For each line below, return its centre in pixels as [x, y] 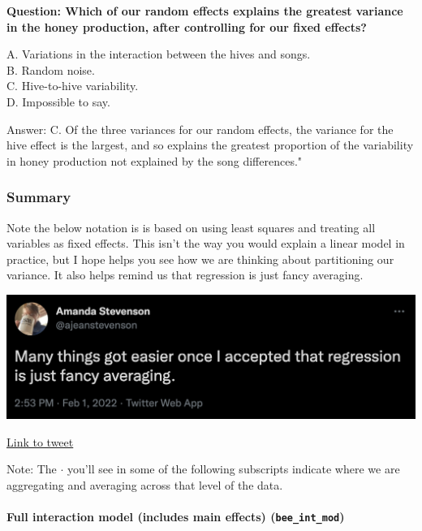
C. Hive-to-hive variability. [73, 86]
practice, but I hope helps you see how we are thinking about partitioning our [200, 259]
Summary [39, 197]
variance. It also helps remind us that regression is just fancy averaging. [185, 275]
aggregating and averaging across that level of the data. [145, 484]
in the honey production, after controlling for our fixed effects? [187, 26]
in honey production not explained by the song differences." [155, 160]
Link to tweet [40, 441]
